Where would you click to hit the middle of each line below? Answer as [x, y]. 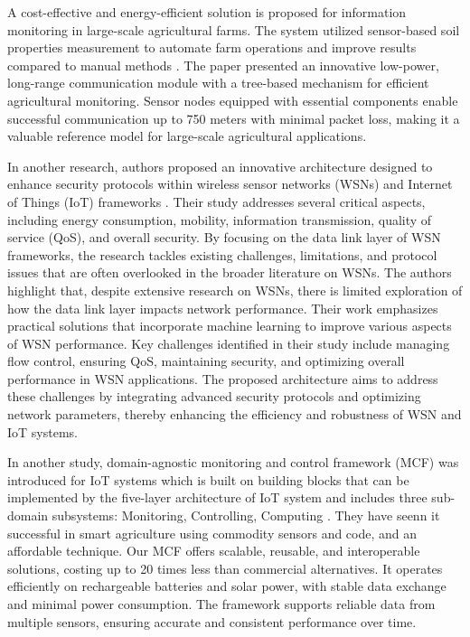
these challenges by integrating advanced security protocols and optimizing [214, 396]
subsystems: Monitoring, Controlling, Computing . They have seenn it [246, 515]
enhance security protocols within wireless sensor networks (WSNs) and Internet [230, 184]
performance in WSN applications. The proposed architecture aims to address [223, 378]
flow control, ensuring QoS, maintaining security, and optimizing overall [206, 361]
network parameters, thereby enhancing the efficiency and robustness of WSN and [235, 414]
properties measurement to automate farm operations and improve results [212, 47]
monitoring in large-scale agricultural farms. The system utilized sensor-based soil [234, 29]
